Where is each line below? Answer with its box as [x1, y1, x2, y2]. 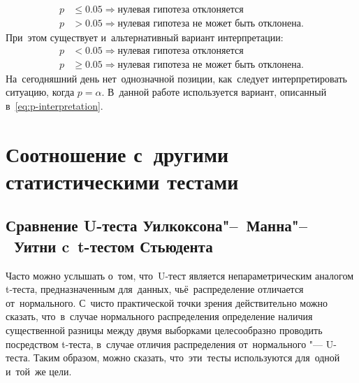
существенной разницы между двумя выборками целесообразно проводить [6, 323, 323, 338]
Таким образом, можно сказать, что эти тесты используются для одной [33, 350, 340, 365]
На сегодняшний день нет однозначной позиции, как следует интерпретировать [6, 71, 347, 85]
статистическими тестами [6, 166, 239, 195]
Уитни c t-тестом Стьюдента [14, 235, 213, 256]
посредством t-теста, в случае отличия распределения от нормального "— [6, 336, 323, 351]
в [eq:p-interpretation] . [6, 98, 103, 113]
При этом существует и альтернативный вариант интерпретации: [6, 30, 284, 45]
